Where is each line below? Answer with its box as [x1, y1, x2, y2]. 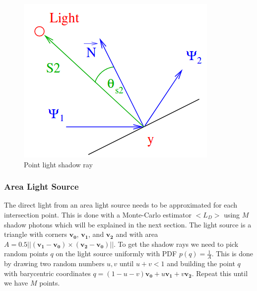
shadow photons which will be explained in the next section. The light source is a [4, 219, 252, 229]
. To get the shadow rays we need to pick [114, 238, 239, 249]
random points [4, 248, 48, 259]
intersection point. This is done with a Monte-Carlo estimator [4, 210, 192, 219]
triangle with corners [4, 229, 67, 239]
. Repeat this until [192, 268, 248, 278]
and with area [116, 229, 158, 239]
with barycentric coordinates [4, 268, 91, 278]
